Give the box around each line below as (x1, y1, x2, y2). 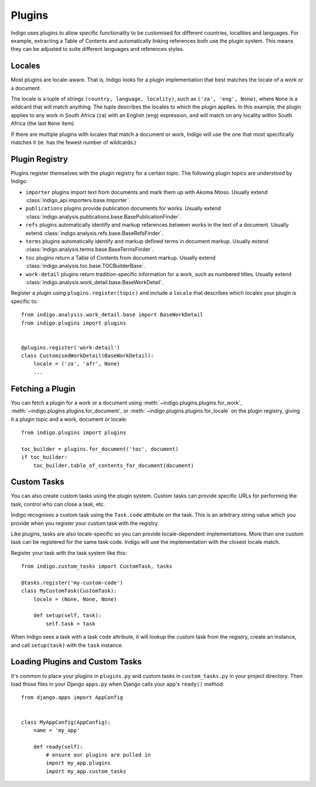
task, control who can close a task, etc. (11, 500, 105, 507)
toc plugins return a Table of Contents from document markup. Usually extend (25, 254, 216, 261)
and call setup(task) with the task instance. (11, 642, 123, 649)
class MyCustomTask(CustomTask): (21, 588, 117, 594)
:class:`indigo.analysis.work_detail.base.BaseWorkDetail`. (25, 278, 164, 285)
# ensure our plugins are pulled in (46, 752, 152, 758)
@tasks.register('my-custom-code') (21, 579, 123, 586)
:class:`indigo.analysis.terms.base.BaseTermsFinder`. (25, 246, 154, 253)
